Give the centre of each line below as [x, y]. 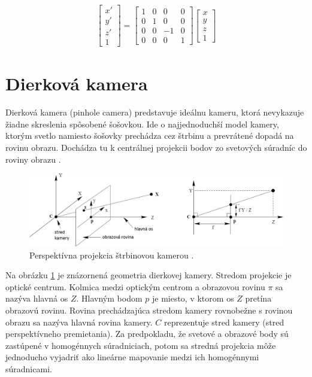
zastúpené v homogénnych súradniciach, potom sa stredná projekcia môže [141, 345]
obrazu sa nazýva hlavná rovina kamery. [79, 322]
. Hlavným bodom [109, 298]
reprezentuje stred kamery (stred [224, 322]
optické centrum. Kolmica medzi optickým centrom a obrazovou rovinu [135, 286]
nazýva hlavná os [37, 298]
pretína [258, 298]
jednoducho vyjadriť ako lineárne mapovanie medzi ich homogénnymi [132, 357]
